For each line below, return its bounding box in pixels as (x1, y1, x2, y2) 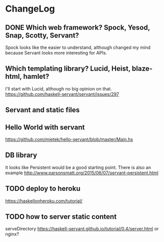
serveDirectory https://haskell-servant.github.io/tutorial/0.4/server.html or (5, 226, 159, 232)
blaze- (132, 64, 153, 73)
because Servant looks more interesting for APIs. (5, 50, 107, 56)
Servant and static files (5, 106, 80, 114)
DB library (5, 151, 37, 160)
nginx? (5, 231, 19, 237)
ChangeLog (5, 3, 55, 15)
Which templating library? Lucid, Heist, (5, 64, 131, 73)
